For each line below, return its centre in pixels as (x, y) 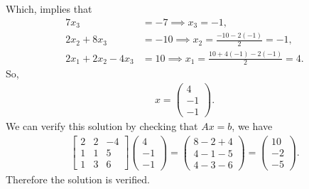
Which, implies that (49, 9)
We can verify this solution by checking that (102, 126)
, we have (252, 126)
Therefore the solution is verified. (78, 179)
